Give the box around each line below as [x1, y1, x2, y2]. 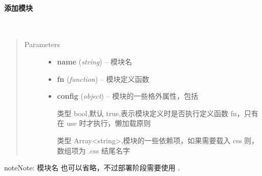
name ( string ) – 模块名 [57, 56, 132, 67]
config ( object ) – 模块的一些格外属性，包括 [57, 91, 199, 101]
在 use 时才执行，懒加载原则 [57, 118, 151, 128]
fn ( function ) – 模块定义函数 [57, 73, 149, 84]
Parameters [24, 39, 60, 50]
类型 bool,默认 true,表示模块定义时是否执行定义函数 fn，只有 [57, 107, 258, 118]
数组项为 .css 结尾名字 [57, 145, 130, 156]
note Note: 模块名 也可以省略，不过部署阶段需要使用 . [4, 162, 180, 173]
